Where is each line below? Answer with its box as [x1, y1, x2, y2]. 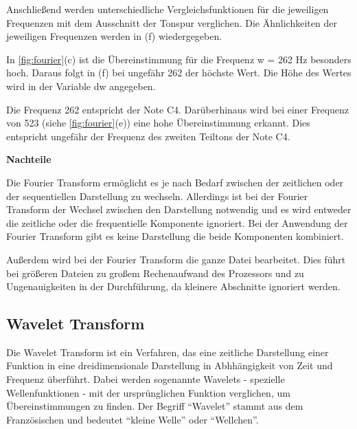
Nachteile [6, 152, 51, 166]
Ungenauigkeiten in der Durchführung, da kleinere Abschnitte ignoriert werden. [6, 279, 341, 294]
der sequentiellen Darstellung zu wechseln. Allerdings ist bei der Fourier [6, 188, 308, 203]
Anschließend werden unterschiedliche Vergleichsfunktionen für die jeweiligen [6, 2, 329, 16]
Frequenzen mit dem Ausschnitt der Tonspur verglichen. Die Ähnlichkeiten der [6, 15, 337, 30]
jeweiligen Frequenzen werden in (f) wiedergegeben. [6, 29, 222, 43]
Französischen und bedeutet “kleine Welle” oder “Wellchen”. [6, 412, 259, 426]
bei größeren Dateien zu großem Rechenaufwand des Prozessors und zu [6, 265, 304, 280]
